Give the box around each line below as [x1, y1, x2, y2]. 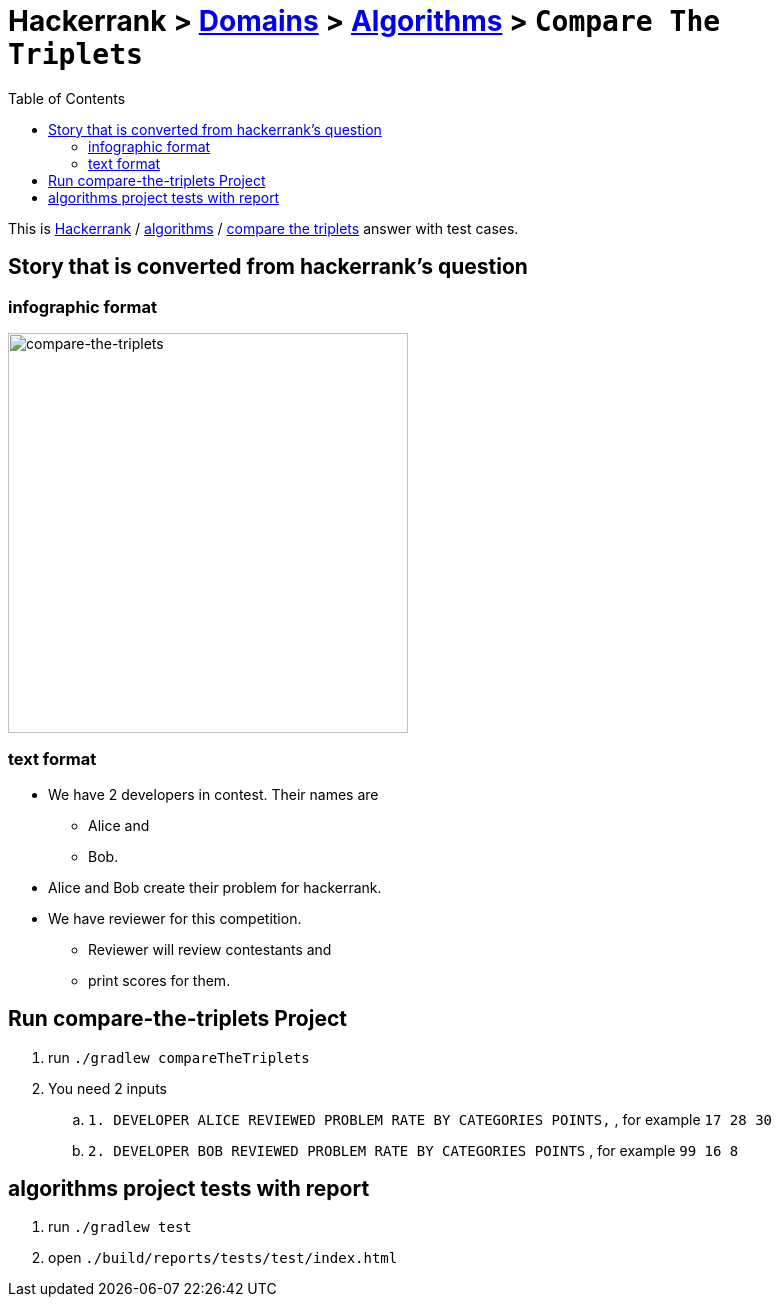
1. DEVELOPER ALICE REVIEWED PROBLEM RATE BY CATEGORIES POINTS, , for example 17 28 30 [88, 1110, 772, 1128]
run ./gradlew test [48, 1218, 192, 1236]
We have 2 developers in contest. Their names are [48, 785, 379, 803]
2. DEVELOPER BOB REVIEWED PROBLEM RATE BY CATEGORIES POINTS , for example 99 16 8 [88, 1141, 739, 1159]
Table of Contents [8, 89, 126, 107]
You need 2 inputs [48, 1079, 167, 1097]
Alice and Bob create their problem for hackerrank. [48, 878, 382, 896]
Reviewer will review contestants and [88, 940, 332, 958]
